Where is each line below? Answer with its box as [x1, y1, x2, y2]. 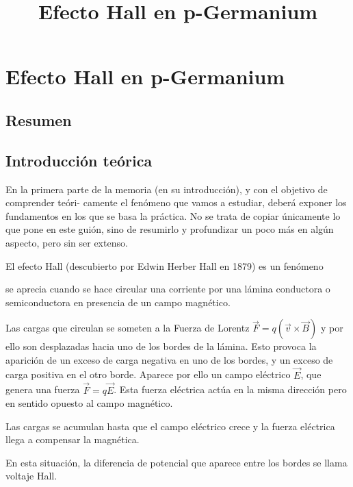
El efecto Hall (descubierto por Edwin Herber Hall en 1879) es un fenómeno [5, 258, 324, 273]
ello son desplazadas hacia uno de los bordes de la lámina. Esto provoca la [5, 339, 317, 353]
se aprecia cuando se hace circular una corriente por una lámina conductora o [5, 282, 330, 296]
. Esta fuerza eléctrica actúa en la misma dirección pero [114, 382, 347, 397]
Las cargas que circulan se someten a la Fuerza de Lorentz [5, 321, 250, 335]
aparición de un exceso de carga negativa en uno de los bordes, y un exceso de [5, 352, 333, 366]
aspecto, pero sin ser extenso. [5, 235, 128, 249]
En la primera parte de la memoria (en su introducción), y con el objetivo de [5, 182, 328, 196]
